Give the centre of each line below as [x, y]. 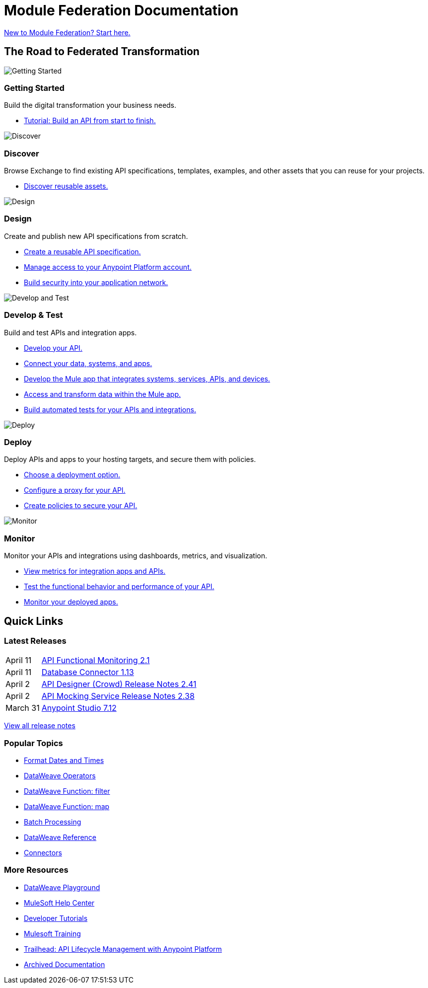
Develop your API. [53, 348]
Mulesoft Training [52, 933]
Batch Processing [53, 822]
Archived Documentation [65, 964]
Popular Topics [34, 743]
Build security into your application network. [96, 282]
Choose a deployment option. [72, 475]
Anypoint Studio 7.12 [79, 708]
